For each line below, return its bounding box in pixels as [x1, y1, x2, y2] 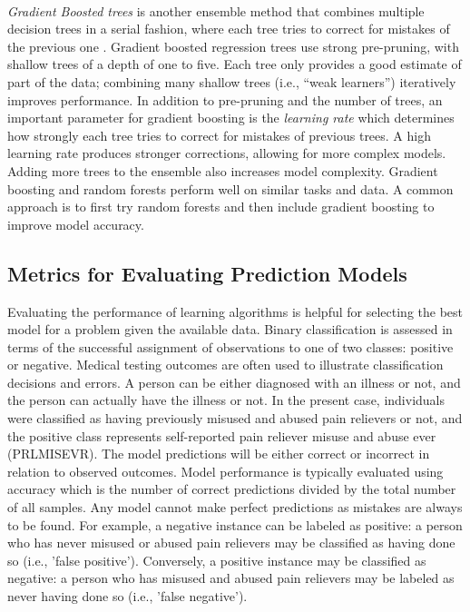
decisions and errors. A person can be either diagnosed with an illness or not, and [7, 372, 461, 391]
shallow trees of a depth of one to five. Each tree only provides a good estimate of [7, 54, 462, 74]
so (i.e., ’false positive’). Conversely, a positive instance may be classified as [7, 550, 426, 569]
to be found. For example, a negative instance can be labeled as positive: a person [7, 515, 463, 534]
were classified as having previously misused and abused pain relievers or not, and [7, 409, 463, 428]
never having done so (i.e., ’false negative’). [7, 587, 248, 606]
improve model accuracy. [7, 214, 144, 233]
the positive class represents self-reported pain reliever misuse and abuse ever [7, 426, 436, 445]
